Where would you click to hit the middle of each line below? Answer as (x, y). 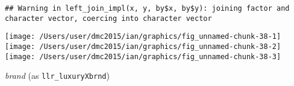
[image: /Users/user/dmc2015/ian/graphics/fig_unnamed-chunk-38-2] (143, 46)
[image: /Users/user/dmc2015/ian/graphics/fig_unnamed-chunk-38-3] (143, 56)
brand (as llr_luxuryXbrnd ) (57, 76)
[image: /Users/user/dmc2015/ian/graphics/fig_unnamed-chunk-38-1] (143, 37)
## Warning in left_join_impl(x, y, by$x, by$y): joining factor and (147, 8)
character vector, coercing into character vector (108, 18)
